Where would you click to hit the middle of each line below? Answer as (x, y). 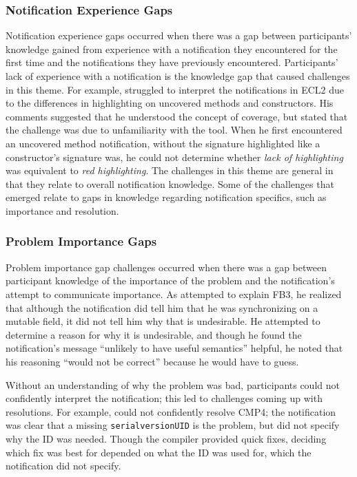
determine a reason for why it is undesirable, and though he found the (154, 334)
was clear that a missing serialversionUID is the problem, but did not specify (173, 425)
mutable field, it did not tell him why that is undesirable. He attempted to (163, 321)
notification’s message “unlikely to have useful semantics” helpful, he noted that (174, 348)
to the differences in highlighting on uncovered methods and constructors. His (170, 103)
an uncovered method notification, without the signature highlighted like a (163, 143)
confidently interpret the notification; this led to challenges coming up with (164, 398)
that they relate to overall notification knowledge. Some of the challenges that (170, 183)
